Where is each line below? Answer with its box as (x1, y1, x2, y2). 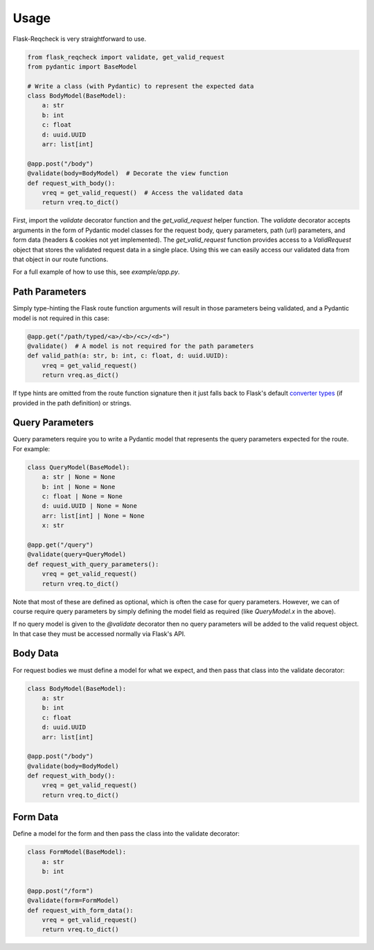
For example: (12, 444, 51, 453)
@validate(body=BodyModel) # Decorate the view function (27, 170, 229, 177)
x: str (42, 522, 64, 529)
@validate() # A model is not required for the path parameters (27, 342, 254, 350)
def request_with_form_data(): (27, 906, 134, 914)
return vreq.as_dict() (42, 371, 119, 379)
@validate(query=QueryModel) (27, 551, 127, 558)
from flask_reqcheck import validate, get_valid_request (27, 53, 225, 61)
